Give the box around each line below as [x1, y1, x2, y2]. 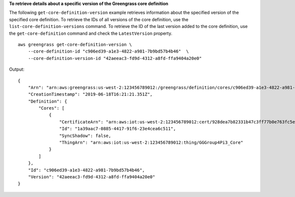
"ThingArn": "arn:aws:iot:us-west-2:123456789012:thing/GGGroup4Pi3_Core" [59, 140, 243, 145]
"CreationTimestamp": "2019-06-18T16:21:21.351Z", [28, 91, 153, 97]
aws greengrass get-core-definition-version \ [18, 42, 132, 47]
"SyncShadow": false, [59, 133, 112, 139]
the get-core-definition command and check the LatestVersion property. [9, 30, 173, 36]
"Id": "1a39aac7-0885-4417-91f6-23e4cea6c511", [59, 126, 177, 132]
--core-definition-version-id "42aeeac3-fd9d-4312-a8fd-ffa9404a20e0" [28, 56, 202, 61]
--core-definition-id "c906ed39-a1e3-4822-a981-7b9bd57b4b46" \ [28, 49, 189, 54]
